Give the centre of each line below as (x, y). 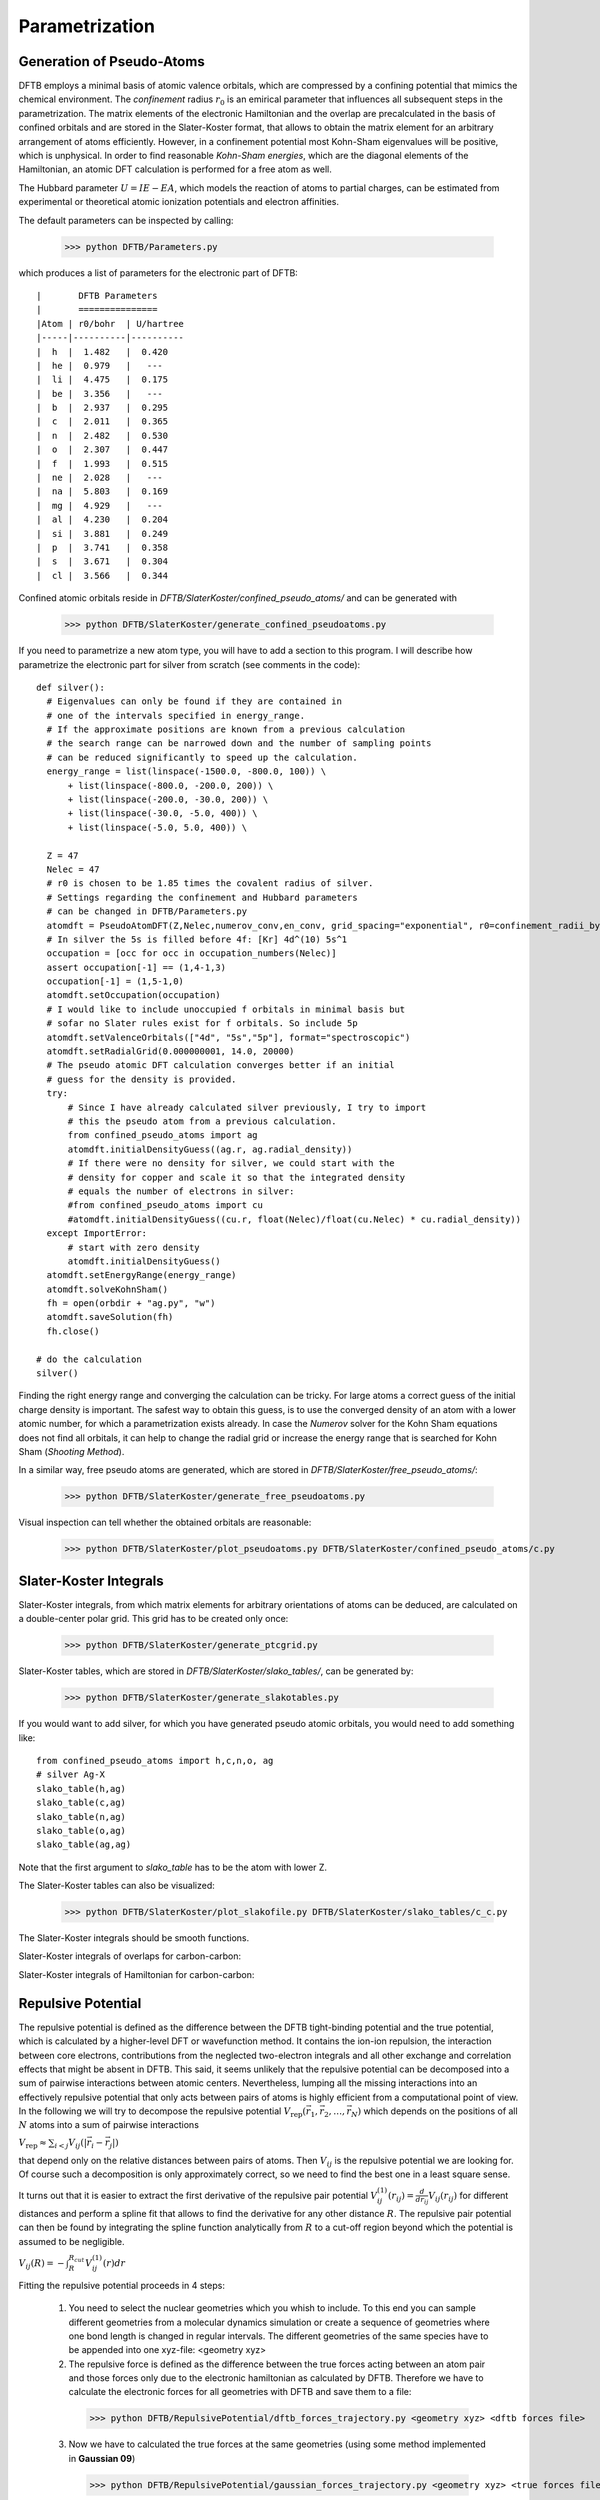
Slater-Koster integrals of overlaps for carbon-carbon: (130, 1956)
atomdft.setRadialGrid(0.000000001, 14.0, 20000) (170, 1051)
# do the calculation (89, 1359)
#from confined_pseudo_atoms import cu (165, 1205)
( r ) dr (114, 2263)
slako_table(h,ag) (81, 1788)
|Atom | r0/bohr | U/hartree (110, 323)
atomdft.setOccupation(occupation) (134, 995)
